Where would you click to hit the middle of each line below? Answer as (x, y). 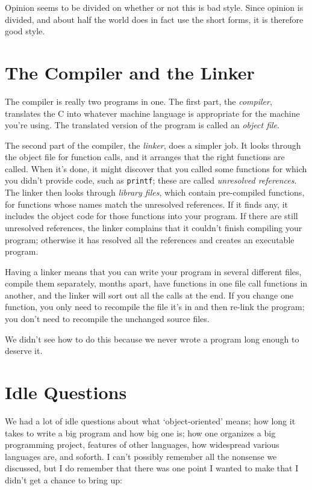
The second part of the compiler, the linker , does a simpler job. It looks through (153, 145)
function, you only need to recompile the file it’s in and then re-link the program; (155, 307)
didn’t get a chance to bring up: (64, 479)
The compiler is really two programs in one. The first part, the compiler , (139, 101)
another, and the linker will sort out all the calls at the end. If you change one (149, 295)
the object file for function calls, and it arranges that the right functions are (145, 157)
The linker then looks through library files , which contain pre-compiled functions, (155, 192)
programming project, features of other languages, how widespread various (142, 445)
